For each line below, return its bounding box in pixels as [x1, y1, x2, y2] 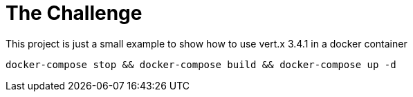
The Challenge [6, 1, 143, 25]
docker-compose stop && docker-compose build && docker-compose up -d [6, 58, 396, 70]
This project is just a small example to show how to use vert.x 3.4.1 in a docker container [6, 37, 407, 50]
